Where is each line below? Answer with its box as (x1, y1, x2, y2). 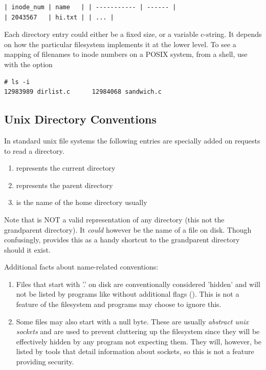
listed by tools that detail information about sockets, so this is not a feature (16, 346, 254, 357)
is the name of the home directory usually (16, 197, 147, 208)
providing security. (16, 356, 74, 367)
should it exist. (4, 244, 51, 255)
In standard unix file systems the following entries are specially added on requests (4, 135, 260, 146)
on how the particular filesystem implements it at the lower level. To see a (4, 38, 236, 49)
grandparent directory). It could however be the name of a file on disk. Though (4, 224, 252, 235)
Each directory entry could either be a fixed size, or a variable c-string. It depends (4, 29, 262, 39)
